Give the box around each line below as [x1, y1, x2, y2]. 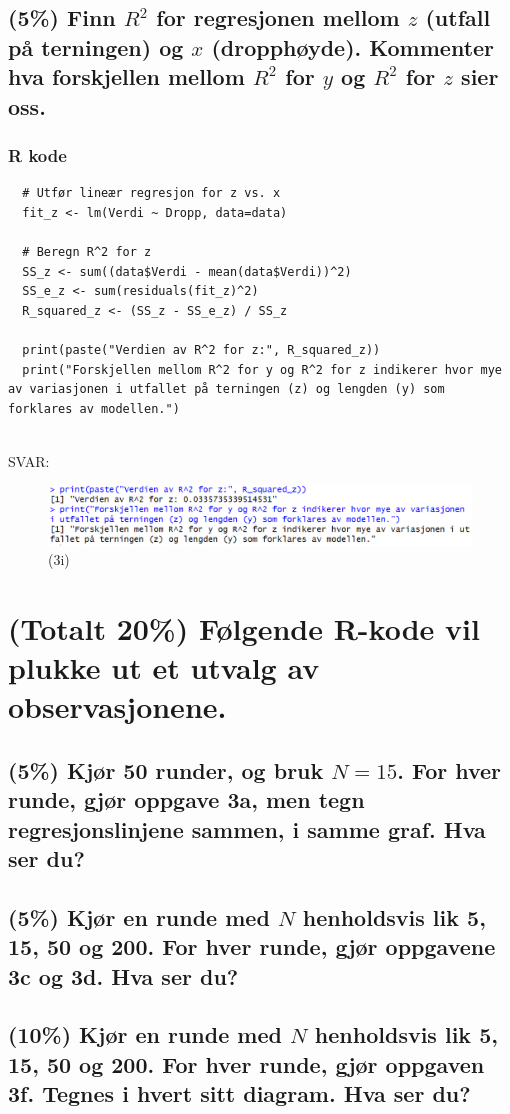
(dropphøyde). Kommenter [211, 31, 495, 62]
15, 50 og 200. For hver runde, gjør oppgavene [8, 931, 496, 962]
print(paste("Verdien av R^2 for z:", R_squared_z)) [22, 342, 381, 357]
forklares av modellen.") [8, 401, 180, 416]
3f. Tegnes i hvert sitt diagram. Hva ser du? [8, 1078, 471, 1109]
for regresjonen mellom [156, 2, 400, 33]
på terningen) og [8, 31, 184, 62]
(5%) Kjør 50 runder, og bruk [8, 754, 324, 785]
